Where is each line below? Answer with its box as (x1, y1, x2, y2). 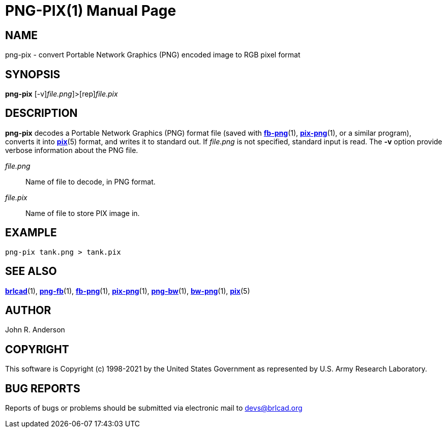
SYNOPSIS (5, 68, 61, 81)
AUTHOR (5, 303, 51, 317)
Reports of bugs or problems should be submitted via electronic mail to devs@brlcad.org (5, 404, 303, 413)
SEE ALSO (5, 265, 57, 278)
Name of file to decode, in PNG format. (25, 177, 156, 186)
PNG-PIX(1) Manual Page (5, 2, 176, 19)
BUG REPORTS (5, 382, 80, 395)
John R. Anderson (5, 325, 65, 334)
